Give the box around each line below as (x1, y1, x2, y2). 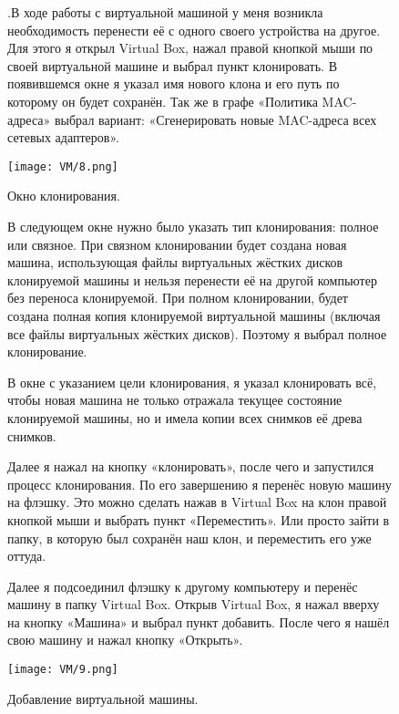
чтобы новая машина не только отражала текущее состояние (7, 390, 343, 409)
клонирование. (7, 342, 87, 361)
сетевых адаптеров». (7, 128, 119, 147)
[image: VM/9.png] (7, 663, 118, 677)
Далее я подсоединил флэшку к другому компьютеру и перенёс (7, 576, 358, 595)
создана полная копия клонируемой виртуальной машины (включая (7, 305, 381, 325)
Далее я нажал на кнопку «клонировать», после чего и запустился (7, 457, 374, 476)
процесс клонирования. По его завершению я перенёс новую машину (7, 474, 392, 493)
